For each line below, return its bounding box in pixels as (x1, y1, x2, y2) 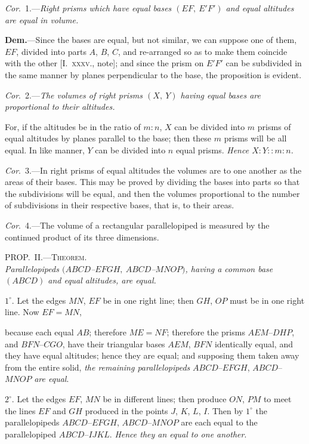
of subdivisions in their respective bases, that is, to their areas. (5, 199, 234, 211)
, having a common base (185, 262, 273, 275)
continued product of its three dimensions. (5, 230, 159, 243)
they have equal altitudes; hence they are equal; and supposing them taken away (5, 349, 299, 362)
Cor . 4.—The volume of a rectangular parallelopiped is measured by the (5, 218, 270, 231)
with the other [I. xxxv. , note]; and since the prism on (5, 57, 204, 69)
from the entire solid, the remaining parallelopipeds (5, 360, 190, 373)
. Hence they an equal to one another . (109, 427, 247, 440)
